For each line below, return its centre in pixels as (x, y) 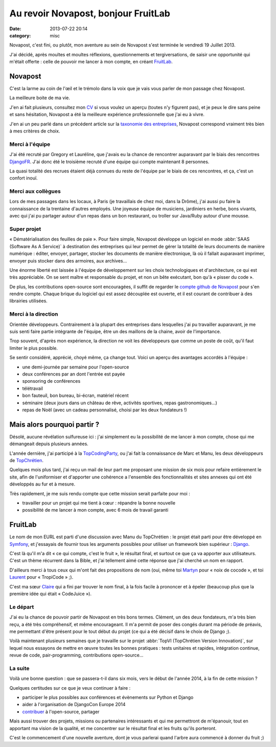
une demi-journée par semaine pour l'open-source (76, 367)
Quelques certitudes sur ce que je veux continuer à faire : (70, 688)
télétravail (33, 388)
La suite (19, 668)
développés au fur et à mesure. (42, 484)
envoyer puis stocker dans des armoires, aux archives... (68, 260)
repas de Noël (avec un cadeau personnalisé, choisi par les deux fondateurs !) (105, 410)
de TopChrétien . (26, 460)
